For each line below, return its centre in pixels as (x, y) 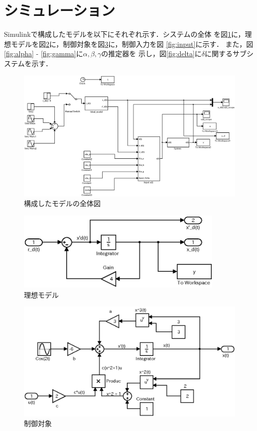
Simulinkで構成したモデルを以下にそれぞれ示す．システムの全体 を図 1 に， (125, 34)
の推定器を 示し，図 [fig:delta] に (151, 54)
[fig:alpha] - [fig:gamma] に (44, 54)
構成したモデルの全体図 (62, 203)
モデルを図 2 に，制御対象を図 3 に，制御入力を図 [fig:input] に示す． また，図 (132, 44)
